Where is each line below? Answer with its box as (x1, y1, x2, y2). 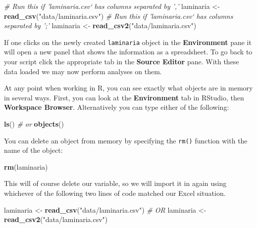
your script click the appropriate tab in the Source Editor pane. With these (4, 56, 239, 67)
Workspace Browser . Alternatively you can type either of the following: (4, 102, 229, 112)
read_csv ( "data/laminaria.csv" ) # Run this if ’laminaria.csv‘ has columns (4, 10, 233, 21)
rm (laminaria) (4, 161, 48, 172)
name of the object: (4, 145, 63, 155)
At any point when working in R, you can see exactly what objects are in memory (4, 83, 253, 93)
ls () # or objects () (4, 119, 64, 129)
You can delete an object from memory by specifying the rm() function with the (4, 135, 248, 145)
